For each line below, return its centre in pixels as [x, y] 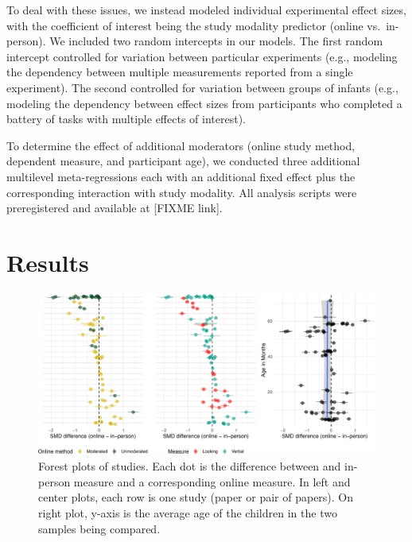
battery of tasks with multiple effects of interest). [126, 119]
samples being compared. [99, 528]
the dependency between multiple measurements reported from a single [180, 72]
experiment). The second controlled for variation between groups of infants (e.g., [202, 87]
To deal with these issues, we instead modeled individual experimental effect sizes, [206, 10]
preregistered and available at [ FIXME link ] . [115, 208]
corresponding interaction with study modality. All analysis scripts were [182, 192]
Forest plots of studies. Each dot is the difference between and [190, 466]
